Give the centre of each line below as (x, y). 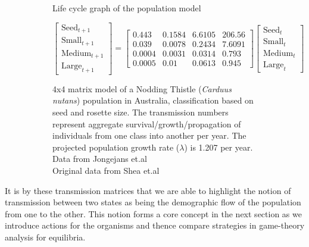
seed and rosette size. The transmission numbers (141, 112)
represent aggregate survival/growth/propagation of (147, 124)
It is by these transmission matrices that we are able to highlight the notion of (148, 190)
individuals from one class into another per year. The (149, 135)
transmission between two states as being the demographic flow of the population (153, 202)
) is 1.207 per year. (219, 147)
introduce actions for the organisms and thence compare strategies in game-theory (155, 225)
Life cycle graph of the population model (127, 8)
